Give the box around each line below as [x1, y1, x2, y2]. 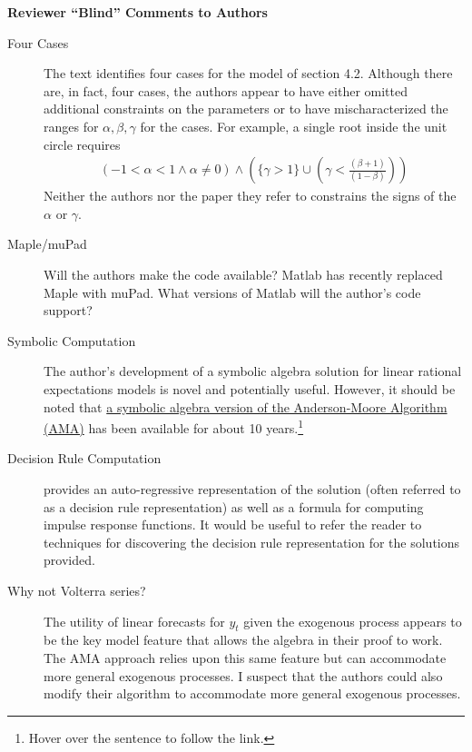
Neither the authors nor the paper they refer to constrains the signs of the [44, 186, 457, 205]
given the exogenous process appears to [243, 611, 462, 630]
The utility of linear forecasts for [44, 611, 225, 630]
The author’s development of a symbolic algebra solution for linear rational [44, 361, 462, 381]
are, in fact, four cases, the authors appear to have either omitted [44, 81, 408, 100]
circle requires [44, 134, 121, 153]
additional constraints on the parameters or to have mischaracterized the [44, 99, 448, 118]
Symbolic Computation [7, 331, 136, 350]
